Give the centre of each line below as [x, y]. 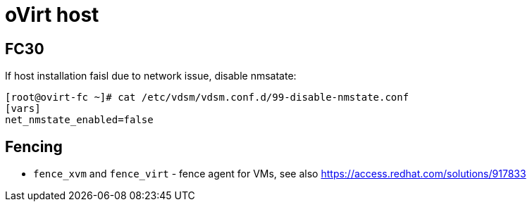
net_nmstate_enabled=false [79, 120]
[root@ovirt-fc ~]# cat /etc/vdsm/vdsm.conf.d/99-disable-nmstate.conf [207, 98]
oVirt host [52, 15]
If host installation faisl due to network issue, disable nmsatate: [151, 76]
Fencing [34, 146]
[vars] [23, 109]
